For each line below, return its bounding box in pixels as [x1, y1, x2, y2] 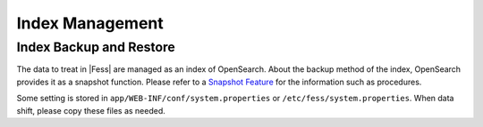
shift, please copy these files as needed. [16, 105, 165, 115]
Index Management [16, 13, 165, 33]
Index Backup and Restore [16, 39, 176, 55]
